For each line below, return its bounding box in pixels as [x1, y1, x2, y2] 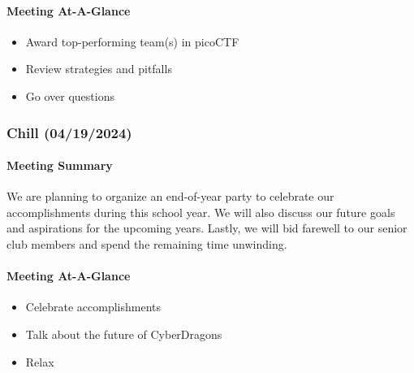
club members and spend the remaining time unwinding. [6, 236, 287, 252]
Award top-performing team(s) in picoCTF [25, 33, 239, 50]
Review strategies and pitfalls [25, 60, 172, 77]
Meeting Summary [6, 157, 113, 174]
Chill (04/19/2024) [6, 122, 132, 142]
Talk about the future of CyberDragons [25, 325, 222, 342]
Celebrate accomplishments [25, 298, 162, 315]
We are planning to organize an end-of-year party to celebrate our [6, 188, 334, 205]
